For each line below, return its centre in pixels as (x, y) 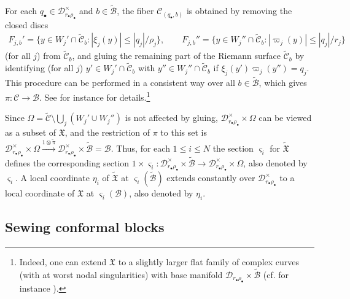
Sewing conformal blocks (85, 227)
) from (49, 56)
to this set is (184, 132)
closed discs (27, 24)
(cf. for (276, 274)
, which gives (283, 83)
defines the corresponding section (67, 162)
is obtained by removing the (239, 11)
